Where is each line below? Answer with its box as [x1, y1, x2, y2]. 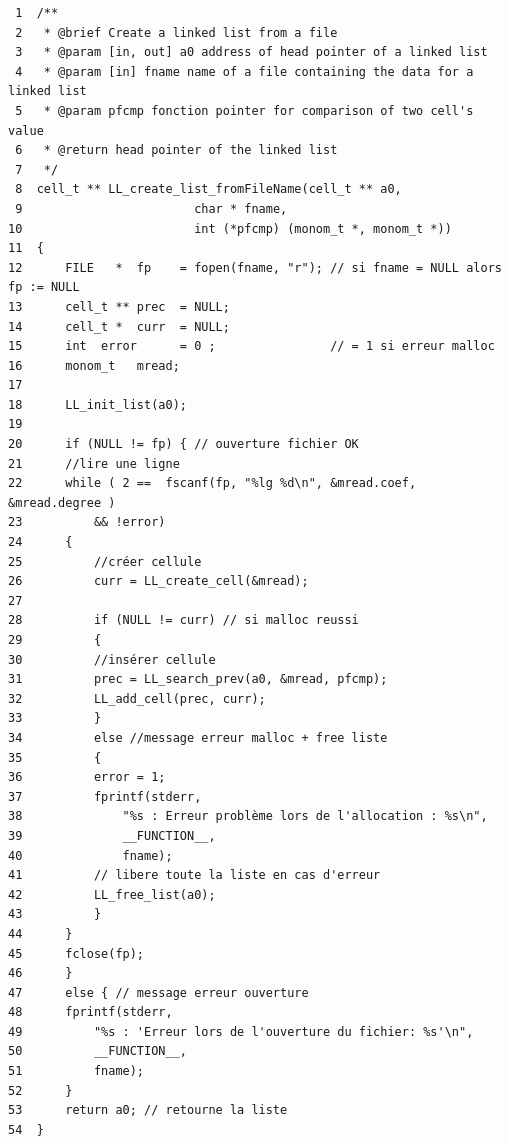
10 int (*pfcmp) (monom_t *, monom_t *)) [8, 221, 452, 236]
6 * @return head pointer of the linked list [15, 143, 338, 158]
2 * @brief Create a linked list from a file [15, 25, 338, 40]
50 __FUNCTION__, [8, 1044, 187, 1059]
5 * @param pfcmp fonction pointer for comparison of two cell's [15, 103, 474, 118]
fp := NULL [8, 280, 80, 295]
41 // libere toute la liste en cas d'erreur [8, 868, 381, 883]
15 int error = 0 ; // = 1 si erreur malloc [8, 339, 495, 354]
